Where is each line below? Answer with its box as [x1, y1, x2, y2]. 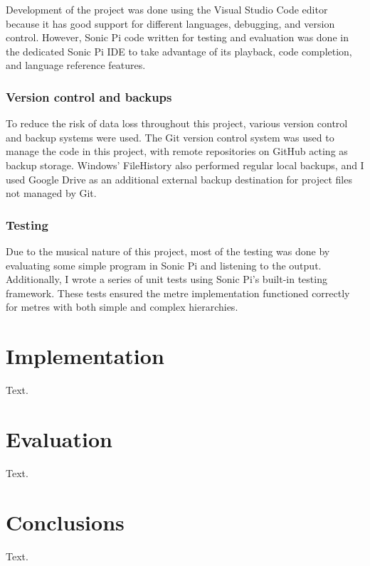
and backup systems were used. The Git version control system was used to [6, 129, 334, 144]
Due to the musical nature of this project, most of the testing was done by [6, 243, 330, 258]
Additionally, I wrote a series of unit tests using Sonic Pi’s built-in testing [6, 272, 327, 287]
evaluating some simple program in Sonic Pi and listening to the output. [6, 257, 322, 272]
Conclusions [6, 507, 125, 536]
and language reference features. [6, 58, 146, 73]
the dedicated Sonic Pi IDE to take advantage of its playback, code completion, [6, 43, 352, 58]
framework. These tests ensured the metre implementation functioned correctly [6, 285, 350, 300]
